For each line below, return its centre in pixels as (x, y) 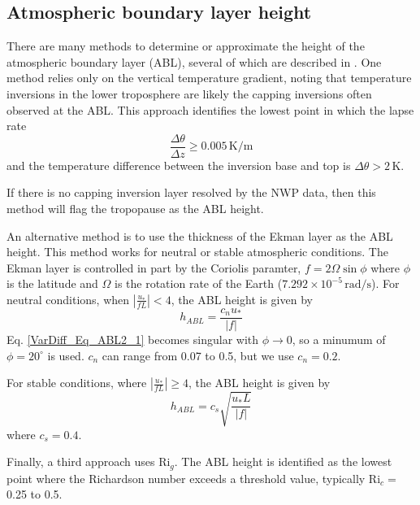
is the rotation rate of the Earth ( (199, 283)
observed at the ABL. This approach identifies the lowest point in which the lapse (210, 109)
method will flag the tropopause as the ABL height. (135, 209)
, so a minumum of (339, 340)
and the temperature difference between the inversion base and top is (179, 165)
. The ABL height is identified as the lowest (283, 461)
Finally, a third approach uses (81, 461)
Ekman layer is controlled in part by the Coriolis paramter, (154, 267)
